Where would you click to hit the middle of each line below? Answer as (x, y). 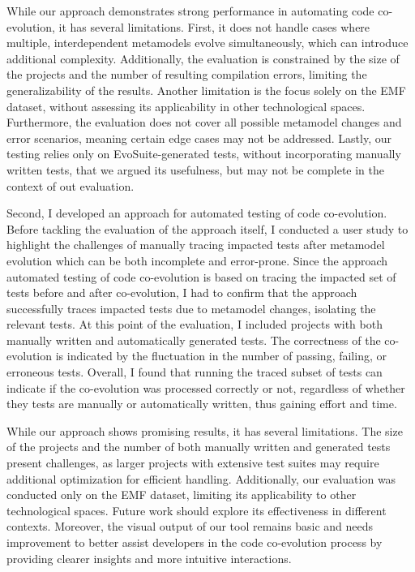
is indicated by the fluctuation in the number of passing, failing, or (221, 356)
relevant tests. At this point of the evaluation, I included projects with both (195, 324)
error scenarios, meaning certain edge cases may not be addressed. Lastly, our (199, 138)
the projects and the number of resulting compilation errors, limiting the (187, 74)
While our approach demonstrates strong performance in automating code (190, 11)
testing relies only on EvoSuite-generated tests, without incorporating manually (204, 154)
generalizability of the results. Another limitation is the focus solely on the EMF (206, 90)
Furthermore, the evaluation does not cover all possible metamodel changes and (204, 122)
